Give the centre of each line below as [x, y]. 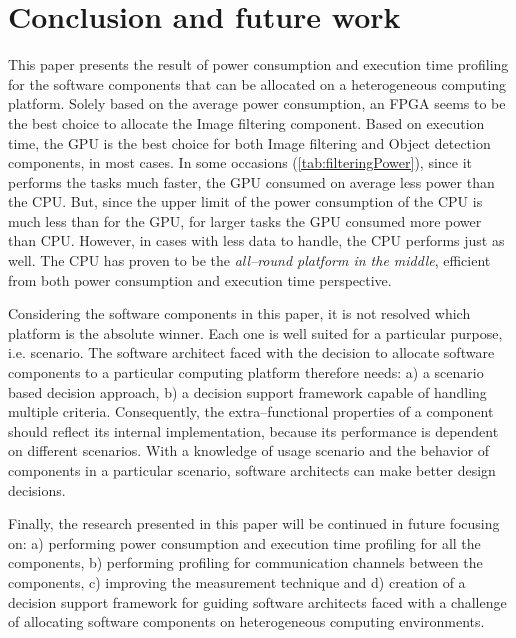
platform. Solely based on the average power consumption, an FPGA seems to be [257, 103]
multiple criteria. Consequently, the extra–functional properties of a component [251, 411]
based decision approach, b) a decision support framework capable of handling [247, 391]
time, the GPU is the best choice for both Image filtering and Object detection [249, 142]
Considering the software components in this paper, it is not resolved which [239, 313]
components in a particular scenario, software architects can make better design [252, 470]
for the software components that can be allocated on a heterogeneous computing [257, 83]
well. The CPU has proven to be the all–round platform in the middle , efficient [249, 260]
